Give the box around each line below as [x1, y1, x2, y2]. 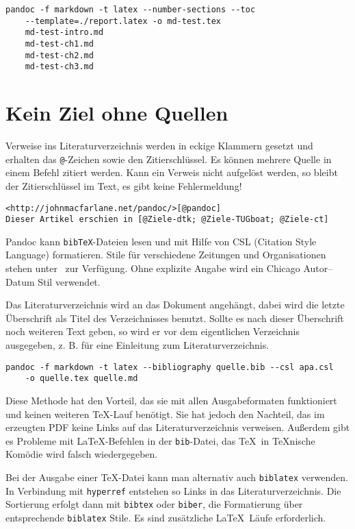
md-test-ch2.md [25, 50, 94, 60]
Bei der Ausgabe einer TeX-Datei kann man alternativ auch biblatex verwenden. [5, 469, 348, 484]
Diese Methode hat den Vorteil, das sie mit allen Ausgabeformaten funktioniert [5, 393, 337, 407]
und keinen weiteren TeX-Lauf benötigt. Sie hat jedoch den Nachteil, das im [5, 406, 325, 421]
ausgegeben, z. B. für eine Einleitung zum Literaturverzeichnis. [5, 338, 269, 352]
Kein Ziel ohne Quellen [5, 99, 228, 127]
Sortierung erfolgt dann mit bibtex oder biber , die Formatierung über [5, 497, 303, 511]
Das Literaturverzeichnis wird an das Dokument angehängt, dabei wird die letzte [5, 297, 345, 312]
